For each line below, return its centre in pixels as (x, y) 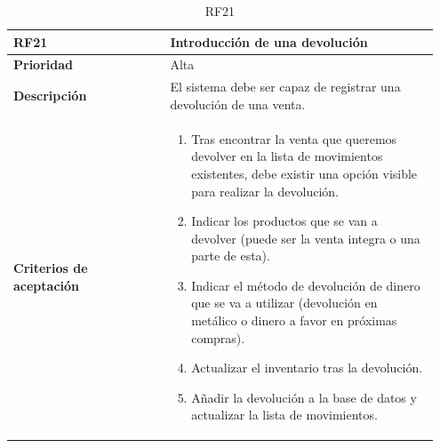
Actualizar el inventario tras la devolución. (307, 368)
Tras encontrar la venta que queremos (294, 138)
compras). (218, 337)
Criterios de (51, 268)
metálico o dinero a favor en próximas (294, 320)
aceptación (47, 285)
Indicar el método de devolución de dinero (306, 285)
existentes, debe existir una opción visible (304, 173)
